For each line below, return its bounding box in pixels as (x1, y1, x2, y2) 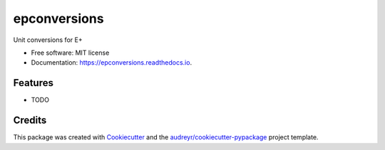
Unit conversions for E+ (13, 36, 83, 44)
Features (13, 77, 53, 89)
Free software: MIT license (31, 48, 110, 57)
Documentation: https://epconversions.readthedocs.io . (31, 58, 192, 67)
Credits (13, 114, 47, 127)
